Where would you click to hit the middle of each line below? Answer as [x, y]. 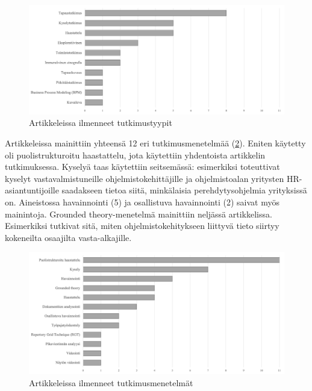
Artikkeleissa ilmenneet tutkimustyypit [101, 123]
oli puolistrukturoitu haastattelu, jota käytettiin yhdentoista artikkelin [135, 155]
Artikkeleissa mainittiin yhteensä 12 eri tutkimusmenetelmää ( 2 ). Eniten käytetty [155, 142]
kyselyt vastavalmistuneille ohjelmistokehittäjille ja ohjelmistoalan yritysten [145, 178]
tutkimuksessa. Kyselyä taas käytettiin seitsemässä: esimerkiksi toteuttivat [142, 167]
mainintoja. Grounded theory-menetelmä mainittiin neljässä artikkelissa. [139, 214]
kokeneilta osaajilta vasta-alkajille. [68, 237]
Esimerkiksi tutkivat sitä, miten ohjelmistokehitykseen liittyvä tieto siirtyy [142, 226]
